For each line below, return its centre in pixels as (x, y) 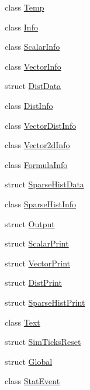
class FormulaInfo (36, 164)
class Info (21, 27)
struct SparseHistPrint (45, 302)
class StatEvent (32, 381)
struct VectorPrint (38, 263)
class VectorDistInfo (41, 125)
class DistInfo (29, 105)
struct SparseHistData (44, 184)
